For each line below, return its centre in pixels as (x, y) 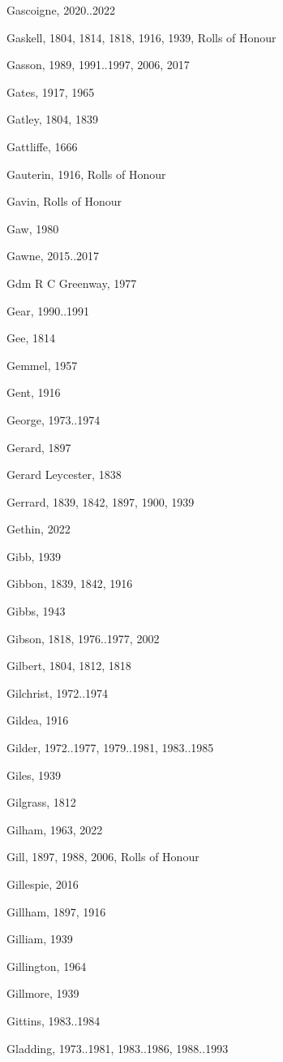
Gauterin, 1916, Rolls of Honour (86, 174)
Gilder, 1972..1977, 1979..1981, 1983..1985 (110, 748)
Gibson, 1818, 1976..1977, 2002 (83, 638)
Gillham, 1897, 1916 (56, 911)
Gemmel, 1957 (42, 365)
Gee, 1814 (31, 338)
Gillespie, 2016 (43, 884)
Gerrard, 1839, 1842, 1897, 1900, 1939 (101, 501)
